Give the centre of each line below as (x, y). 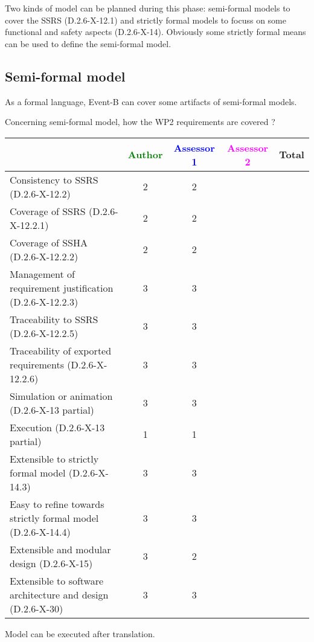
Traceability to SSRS (54, 319)
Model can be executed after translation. (80, 633)
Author (145, 155)
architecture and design (59, 594)
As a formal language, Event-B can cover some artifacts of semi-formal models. (151, 101)
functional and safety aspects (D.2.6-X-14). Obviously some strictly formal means (155, 32)
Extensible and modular (60, 549)
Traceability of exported (61, 350)
